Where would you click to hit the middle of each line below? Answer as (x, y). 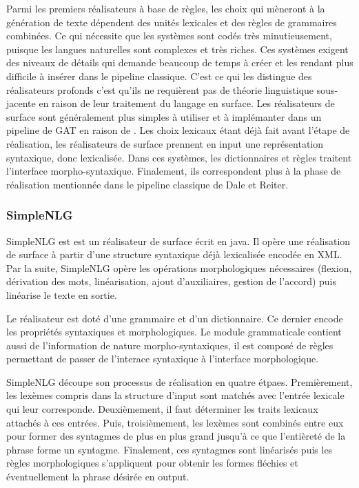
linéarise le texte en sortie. (62, 294)
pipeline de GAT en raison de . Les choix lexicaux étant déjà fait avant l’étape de (178, 130)
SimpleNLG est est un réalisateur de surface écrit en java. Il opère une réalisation (178, 241)
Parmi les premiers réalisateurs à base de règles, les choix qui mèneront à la (166, 8)
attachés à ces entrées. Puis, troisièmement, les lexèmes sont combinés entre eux (175, 422)
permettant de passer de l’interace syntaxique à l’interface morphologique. (163, 359)
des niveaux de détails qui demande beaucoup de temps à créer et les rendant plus (180, 62)
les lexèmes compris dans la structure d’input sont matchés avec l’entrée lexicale (175, 395)
